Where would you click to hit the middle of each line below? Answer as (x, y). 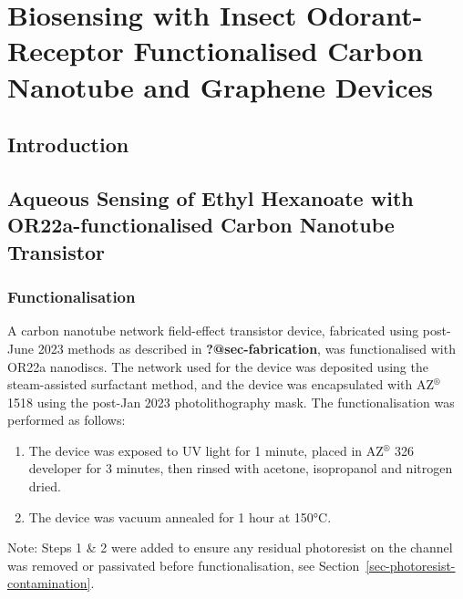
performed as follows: (67, 420)
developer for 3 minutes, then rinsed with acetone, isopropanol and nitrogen (241, 468)
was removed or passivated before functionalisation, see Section (184, 565)
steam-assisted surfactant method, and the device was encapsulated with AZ (221, 384)
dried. (45, 486)
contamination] (49, 583)
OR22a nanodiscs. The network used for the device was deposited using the (218, 366)
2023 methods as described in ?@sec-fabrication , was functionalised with (247, 348)
